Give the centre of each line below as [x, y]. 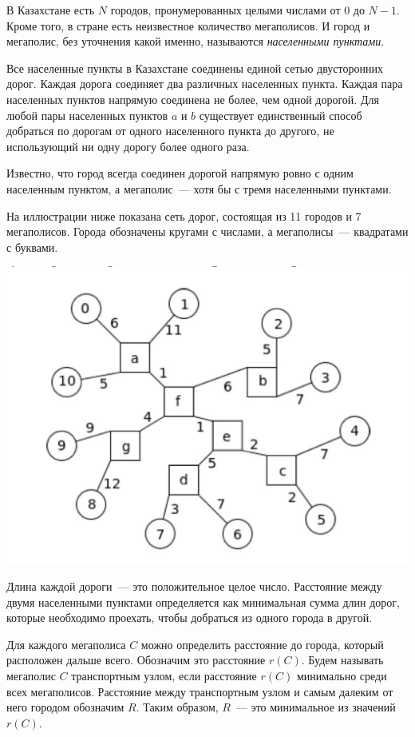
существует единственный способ [281, 115]
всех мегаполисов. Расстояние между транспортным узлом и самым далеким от [200, 691]
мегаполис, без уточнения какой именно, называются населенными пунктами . [196, 41]
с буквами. [32, 247]
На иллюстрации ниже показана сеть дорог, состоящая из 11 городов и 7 [184, 215]
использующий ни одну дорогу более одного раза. [128, 146]
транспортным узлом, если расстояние [164, 675]
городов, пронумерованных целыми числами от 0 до [237, 10]
